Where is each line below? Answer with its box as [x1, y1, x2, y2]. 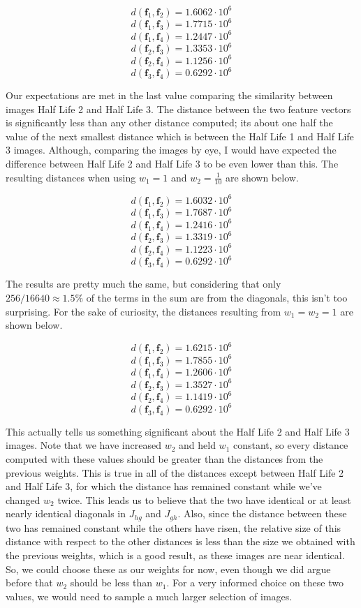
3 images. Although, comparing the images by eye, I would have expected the [6, 142, 337, 157]
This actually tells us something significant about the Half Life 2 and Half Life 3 [6, 424, 350, 438]
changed [6, 492, 40, 507]
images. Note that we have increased [6, 438, 161, 452]
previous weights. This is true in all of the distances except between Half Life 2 [6, 465, 344, 480]
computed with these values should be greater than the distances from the [6, 451, 323, 466]
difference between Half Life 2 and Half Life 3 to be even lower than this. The [6, 156, 339, 170]
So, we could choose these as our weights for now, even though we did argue [6, 561, 331, 576]
